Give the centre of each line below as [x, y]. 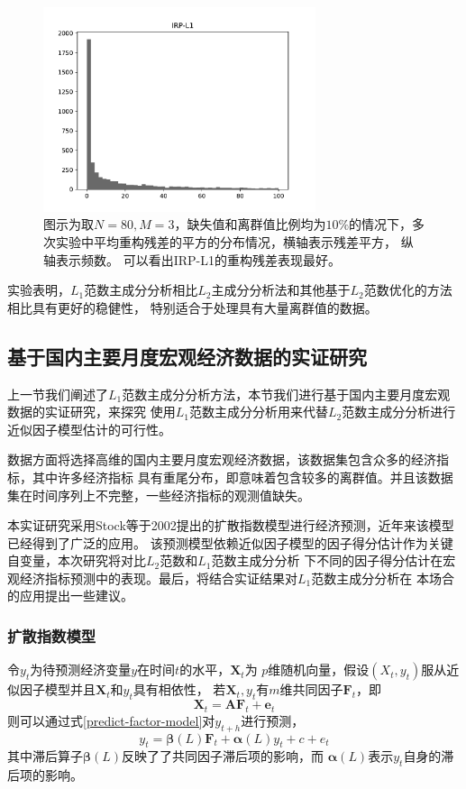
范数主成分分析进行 [399, 412]
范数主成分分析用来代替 [258, 412]
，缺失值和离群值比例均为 [250, 224]
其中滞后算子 [45, 756]
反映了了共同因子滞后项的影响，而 [223, 756]
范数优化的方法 [408, 290]
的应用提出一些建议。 [70, 596]
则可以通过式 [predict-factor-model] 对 [111, 720]
